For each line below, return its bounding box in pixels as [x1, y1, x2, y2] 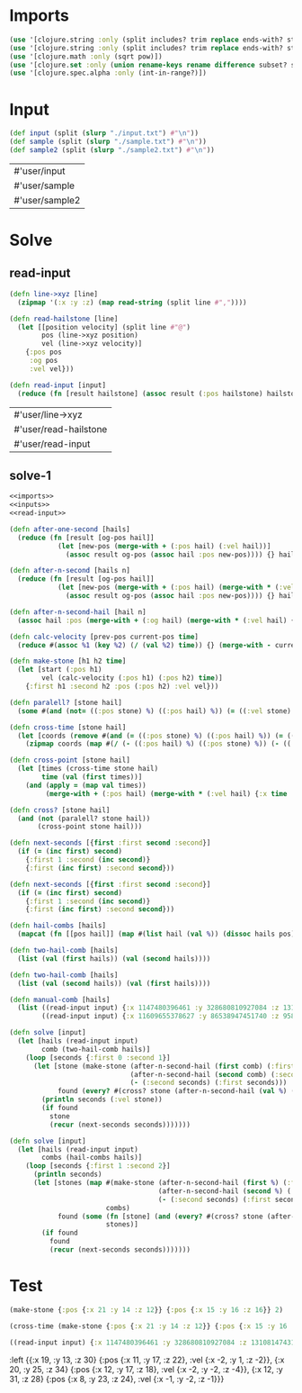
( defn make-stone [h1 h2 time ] [9, 656, 127, 666]
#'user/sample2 [13, 194, 81, 206]
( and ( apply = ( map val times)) [25, 781, 147, 790]
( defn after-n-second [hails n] [9, 566, 130, 575]
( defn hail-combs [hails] [9, 921, 106, 930]
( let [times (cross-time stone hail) [17, 764, 159, 773]
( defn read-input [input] [9, 380, 106, 390]
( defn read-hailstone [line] [9, 314, 119, 323]
